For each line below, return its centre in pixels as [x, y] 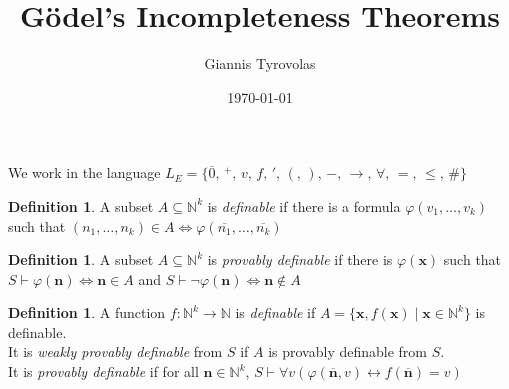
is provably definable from [348, 351]
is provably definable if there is [300, 259]
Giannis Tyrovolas [260, 63]
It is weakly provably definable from [115, 351]
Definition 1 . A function [87, 312]
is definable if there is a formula [304, 205]
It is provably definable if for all [103, 371]
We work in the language [84, 172]
